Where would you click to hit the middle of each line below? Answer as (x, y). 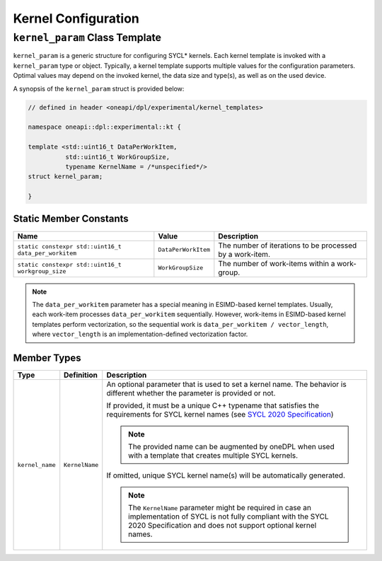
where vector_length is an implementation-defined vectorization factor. (140, 334)
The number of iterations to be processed (288, 245)
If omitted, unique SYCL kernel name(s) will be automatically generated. (226, 475)
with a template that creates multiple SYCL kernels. (213, 456)
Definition (81, 375)
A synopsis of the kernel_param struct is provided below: (99, 88)
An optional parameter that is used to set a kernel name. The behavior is (226, 384)
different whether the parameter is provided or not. (191, 393)
